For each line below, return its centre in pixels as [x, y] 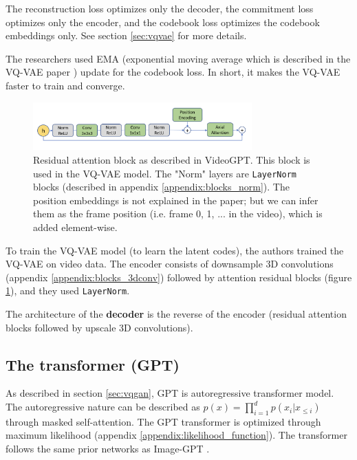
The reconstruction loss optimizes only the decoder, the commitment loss [160, 8]
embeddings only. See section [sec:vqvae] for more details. [126, 35]
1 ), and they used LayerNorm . [68, 291]
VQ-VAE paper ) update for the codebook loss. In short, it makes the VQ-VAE [173, 72]
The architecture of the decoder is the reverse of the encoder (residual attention [176, 314]
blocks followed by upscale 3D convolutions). [99, 327]
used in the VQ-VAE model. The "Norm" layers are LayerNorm [165, 173]
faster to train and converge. [65, 85]
